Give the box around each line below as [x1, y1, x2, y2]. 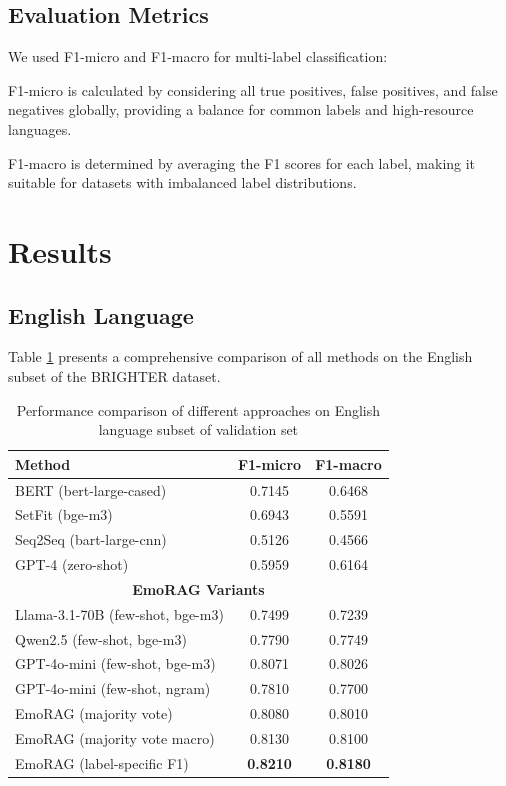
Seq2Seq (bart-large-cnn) [15, 529, 167, 550]
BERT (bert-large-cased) [15, 479, 167, 500]
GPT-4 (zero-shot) [15, 554, 129, 575]
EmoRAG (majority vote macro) [15, 728, 215, 748]
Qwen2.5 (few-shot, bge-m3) [15, 628, 187, 649]
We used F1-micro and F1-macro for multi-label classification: [8, 46, 388, 67]
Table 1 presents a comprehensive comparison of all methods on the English [8, 346, 473, 367]
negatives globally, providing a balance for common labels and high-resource [8, 99, 474, 120]
